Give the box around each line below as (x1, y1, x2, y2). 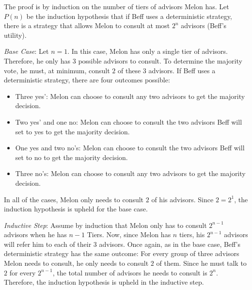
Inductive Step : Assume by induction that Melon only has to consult (4, 220, 207, 230)
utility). (4, 30, 27, 40)
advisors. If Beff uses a (148, 65, 216, 75)
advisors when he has (4, 229, 67, 240)
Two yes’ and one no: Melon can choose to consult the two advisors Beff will (15, 116, 242, 127)
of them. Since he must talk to (156, 258, 247, 268)
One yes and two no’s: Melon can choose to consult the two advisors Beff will (15, 143, 245, 153)
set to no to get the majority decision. (15, 152, 128, 162)
